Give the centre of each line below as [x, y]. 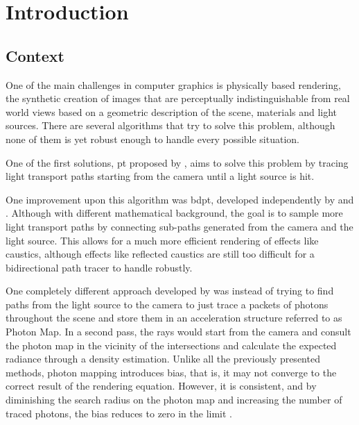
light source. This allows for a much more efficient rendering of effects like [162, 240]
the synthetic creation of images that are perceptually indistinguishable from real [178, 98]
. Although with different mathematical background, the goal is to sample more [174, 213]
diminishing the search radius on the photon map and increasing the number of [174, 400]
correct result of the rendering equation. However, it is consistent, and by [161, 386]
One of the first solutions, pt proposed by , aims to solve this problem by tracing [177, 162]
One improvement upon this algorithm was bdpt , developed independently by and [180, 199]
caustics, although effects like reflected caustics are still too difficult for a [160, 254]
